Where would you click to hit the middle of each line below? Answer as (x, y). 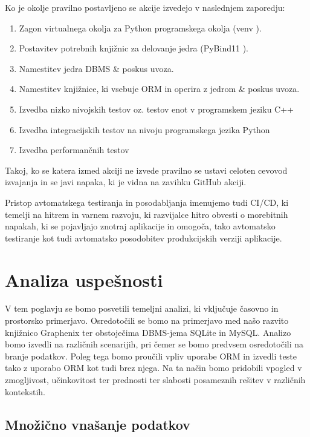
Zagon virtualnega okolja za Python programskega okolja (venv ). (140, 28)
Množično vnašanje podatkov (98, 424)
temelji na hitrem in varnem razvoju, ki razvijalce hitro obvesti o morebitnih (147, 214)
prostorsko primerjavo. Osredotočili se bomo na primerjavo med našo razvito (147, 320)
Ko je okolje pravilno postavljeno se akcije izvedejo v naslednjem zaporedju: (145, 7)
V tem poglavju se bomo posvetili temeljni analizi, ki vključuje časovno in (142, 308)
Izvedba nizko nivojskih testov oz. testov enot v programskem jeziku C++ (156, 109)
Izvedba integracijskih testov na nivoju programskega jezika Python (144, 129)
